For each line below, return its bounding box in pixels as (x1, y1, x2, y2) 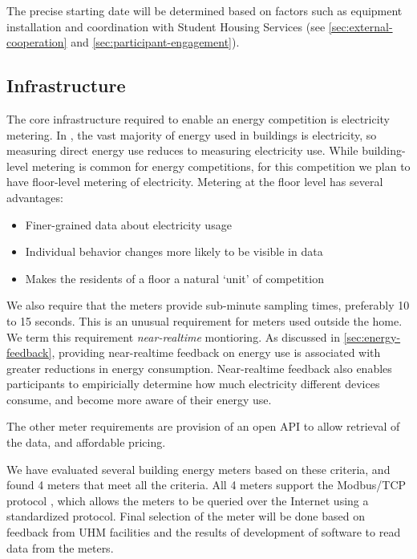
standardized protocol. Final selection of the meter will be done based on (6, 508, 365, 525)
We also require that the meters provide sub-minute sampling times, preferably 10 (6, 297, 410, 314)
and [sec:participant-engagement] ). (71, 34, 240, 51)
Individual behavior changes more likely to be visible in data (25, 243, 323, 260)
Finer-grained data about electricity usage (25, 216, 232, 233)
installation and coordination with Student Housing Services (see (6, 18, 326, 34)
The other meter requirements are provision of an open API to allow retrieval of (6, 418, 400, 435)
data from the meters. (6, 539, 114, 556)
